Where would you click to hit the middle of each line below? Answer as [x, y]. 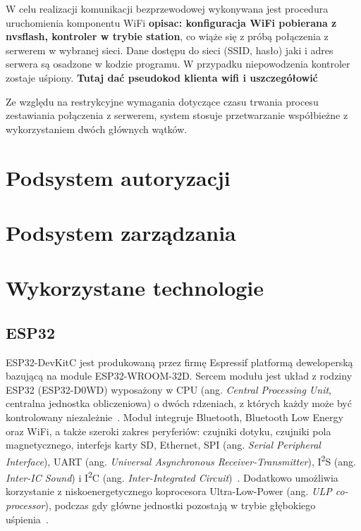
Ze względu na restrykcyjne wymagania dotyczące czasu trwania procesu [162, 101]
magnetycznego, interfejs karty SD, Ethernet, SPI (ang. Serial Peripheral [163, 445]
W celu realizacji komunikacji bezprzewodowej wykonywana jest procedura [167, 8]
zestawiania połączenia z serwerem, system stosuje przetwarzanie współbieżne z [177, 115]
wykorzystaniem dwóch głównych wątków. [97, 129]
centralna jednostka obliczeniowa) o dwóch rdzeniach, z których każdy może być [179, 403]
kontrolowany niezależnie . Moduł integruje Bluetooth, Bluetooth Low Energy [175, 417]
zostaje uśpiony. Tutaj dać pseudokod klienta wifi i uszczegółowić [162, 77]
